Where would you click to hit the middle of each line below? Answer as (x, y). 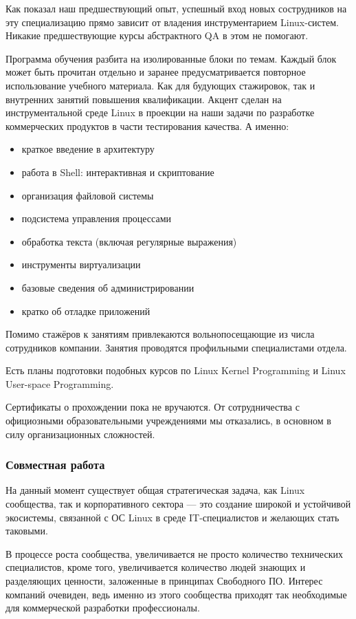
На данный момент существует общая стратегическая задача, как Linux (155, 490)
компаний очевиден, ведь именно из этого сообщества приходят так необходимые (176, 594)
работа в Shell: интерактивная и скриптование (118, 172)
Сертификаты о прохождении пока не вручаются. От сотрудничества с (153, 407)
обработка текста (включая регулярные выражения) (129, 241)
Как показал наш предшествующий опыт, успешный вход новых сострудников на (176, 8)
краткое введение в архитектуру (88, 149)
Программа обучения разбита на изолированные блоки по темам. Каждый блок (171, 58)
